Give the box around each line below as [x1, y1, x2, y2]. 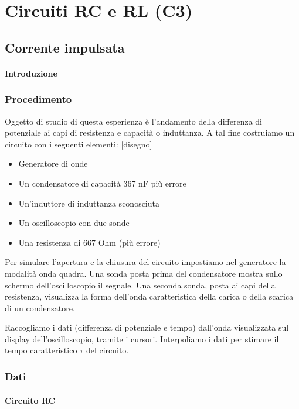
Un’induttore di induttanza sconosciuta [18, 197, 159, 209]
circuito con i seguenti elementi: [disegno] [5, 138, 152, 150]
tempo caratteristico [5, 344, 77, 356]
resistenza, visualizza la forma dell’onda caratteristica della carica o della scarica [5, 290, 294, 303]
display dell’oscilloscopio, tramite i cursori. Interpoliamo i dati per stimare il [5, 332, 279, 345]
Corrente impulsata [5, 38, 125, 56]
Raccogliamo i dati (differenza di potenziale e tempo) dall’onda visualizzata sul [5, 321, 289, 334]
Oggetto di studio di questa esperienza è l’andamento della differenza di [5, 115, 262, 127]
